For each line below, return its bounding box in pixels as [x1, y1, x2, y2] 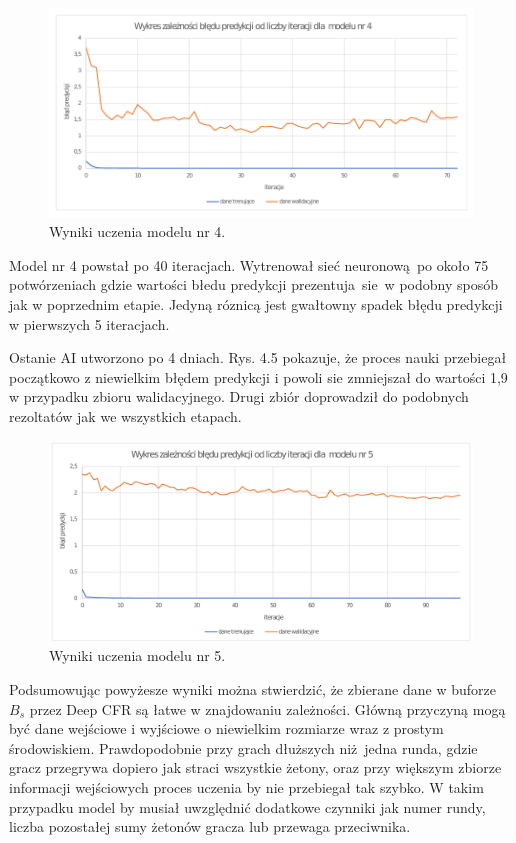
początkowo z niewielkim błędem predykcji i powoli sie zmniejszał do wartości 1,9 [9, 366, 508, 387]
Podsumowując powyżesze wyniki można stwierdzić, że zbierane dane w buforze [9, 678, 496, 699]
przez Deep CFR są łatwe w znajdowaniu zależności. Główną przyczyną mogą [29, 698, 506, 719]
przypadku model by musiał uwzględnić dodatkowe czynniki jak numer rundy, [9, 796, 486, 817]
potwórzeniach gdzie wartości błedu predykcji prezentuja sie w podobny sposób [9, 274, 498, 295]
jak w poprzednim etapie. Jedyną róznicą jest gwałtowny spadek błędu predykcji [9, 293, 503, 314]
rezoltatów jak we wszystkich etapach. [9, 405, 242, 426]
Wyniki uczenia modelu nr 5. [49, 645, 226, 666]
